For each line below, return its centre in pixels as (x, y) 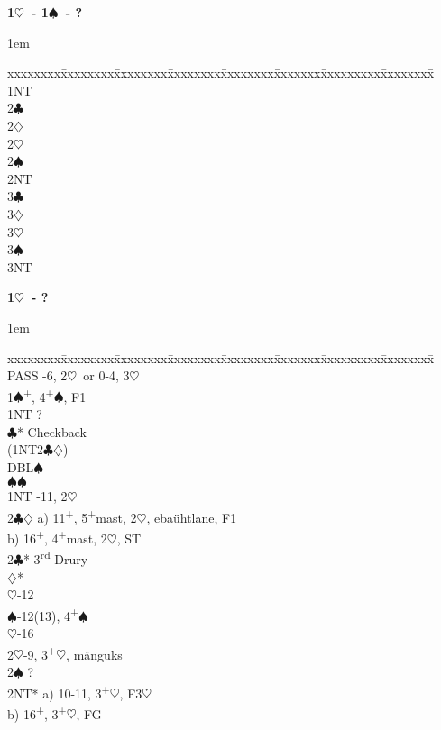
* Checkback (51, 431)
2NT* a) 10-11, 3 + (59, 691)
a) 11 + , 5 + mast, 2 (87, 516)
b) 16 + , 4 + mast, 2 (57, 537)
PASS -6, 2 (37, 375)
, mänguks (94, 654)
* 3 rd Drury (55, 558)
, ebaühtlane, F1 (192, 517)
